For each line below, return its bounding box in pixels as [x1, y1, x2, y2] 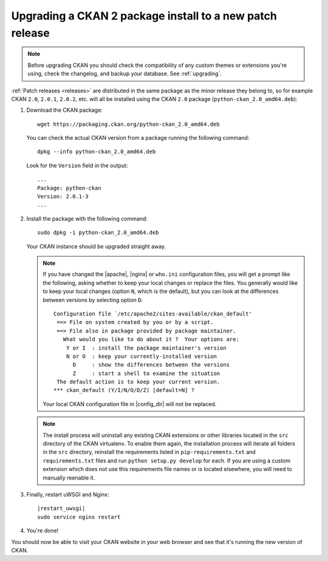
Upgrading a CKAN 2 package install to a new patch [11, 9, 278, 22]
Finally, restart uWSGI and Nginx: [26, 490, 109, 498]
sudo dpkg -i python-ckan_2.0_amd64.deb [37, 229, 159, 236]
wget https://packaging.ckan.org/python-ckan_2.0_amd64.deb [37, 120, 220, 128]
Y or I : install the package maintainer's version [66, 344, 227, 351]
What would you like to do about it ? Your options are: [63, 336, 239, 343]
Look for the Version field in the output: [26, 162, 128, 169]
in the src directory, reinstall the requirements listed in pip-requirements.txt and [43, 449, 256, 456]
